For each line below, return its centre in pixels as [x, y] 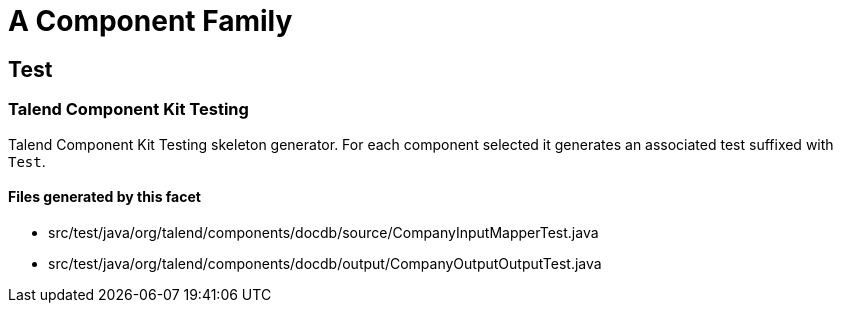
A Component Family [150, 21]
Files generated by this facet [104, 197]
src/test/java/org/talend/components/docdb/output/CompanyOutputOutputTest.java [325, 263]
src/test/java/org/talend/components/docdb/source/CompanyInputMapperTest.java [323, 232]
